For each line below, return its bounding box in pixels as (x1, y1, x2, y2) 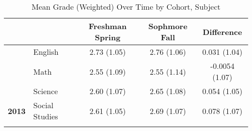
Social (33, 99, 54, 111)
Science (33, 85, 58, 97)
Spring (94, 32, 121, 43)
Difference (203, 26, 242, 37)
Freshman (89, 20, 127, 32)
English (33, 46, 59, 57)
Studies (33, 111, 58, 122)
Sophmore (148, 20, 188, 32)
